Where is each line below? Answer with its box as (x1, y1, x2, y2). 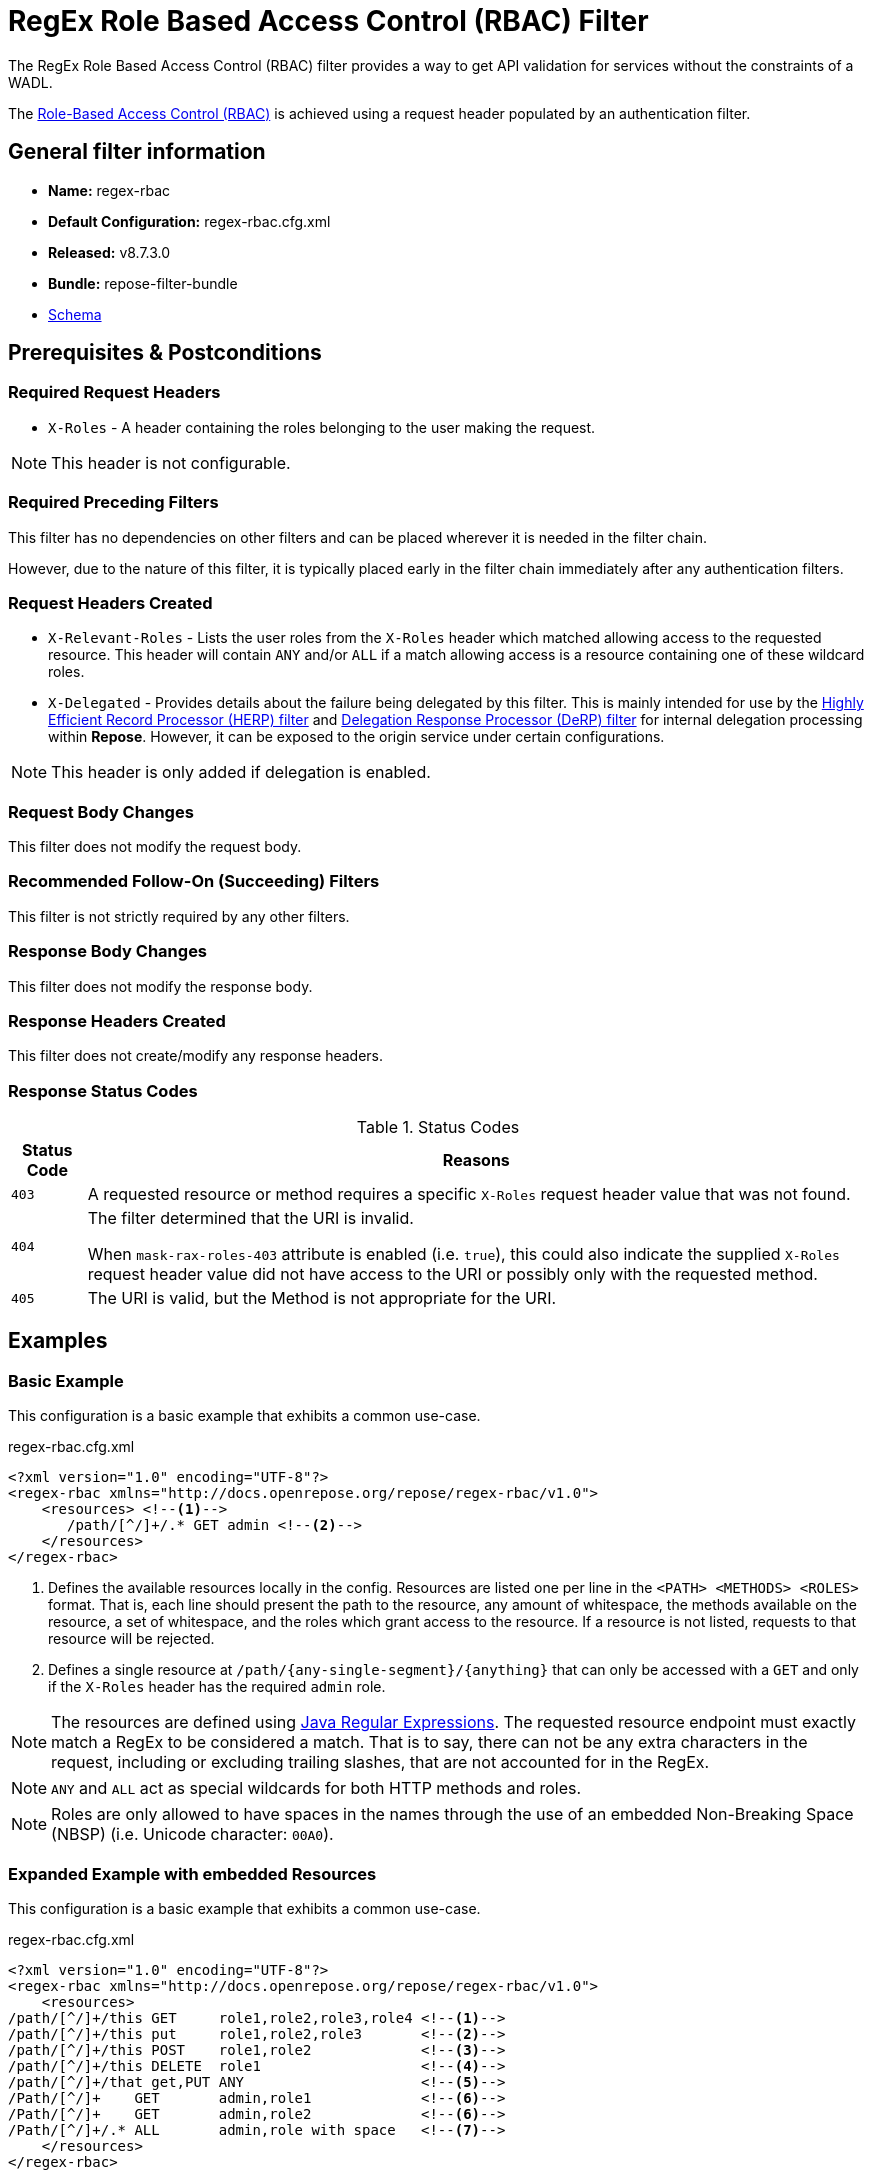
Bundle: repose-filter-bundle (48, 274, 238, 292)
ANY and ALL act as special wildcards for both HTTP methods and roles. (51, 1778, 582, 1799)
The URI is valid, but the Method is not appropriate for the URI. (87, 1288, 557, 1309)
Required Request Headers (8, 382, 221, 403)
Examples (8, 1328, 108, 1354)
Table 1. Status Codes (356, 1117, 520, 1138)
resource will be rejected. (48, 1630, 215, 1648)
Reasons (442, 1150, 510, 1171)
